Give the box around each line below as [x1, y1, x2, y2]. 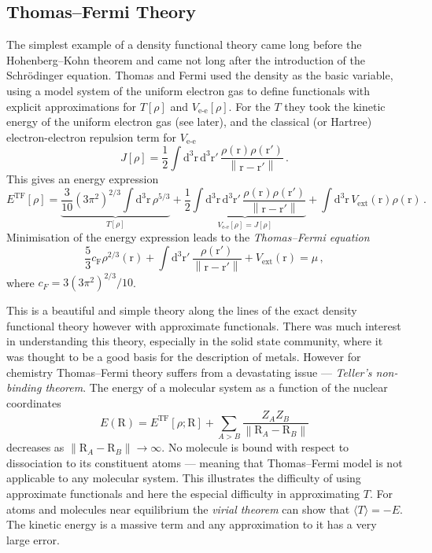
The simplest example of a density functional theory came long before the [6, 36, 362, 53]
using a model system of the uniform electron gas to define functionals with [6, 82, 371, 98]
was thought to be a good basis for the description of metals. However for [6, 348, 361, 364]
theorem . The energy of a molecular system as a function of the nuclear [45, 379, 388, 396]
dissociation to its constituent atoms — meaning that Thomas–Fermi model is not [6, 454, 403, 470]
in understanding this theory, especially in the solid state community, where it [6, 333, 383, 349]
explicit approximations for [6, 98, 137, 114]
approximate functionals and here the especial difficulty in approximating [6, 485, 360, 501]
